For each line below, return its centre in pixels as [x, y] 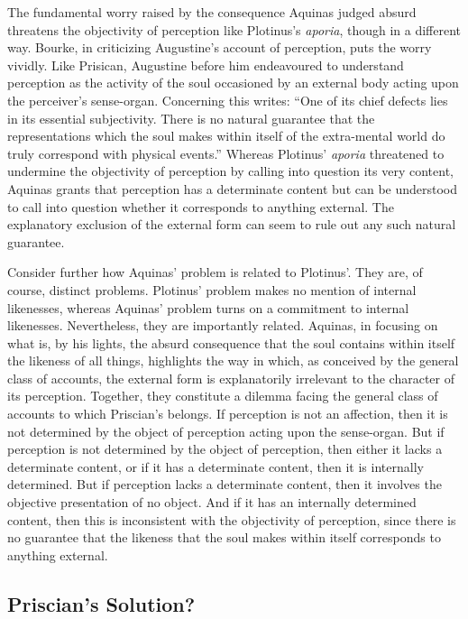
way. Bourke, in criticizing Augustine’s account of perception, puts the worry [220, 47]
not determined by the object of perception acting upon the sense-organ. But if [226, 431]
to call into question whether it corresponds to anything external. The [201, 206]
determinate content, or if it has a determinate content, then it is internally [216, 466]
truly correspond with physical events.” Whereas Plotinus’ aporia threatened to [226, 153]
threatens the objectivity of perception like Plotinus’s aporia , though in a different [234, 29]
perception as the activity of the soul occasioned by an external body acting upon [233, 83]
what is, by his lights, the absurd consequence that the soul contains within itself [231, 342]
